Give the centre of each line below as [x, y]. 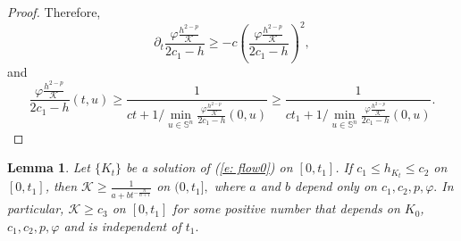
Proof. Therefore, [54, 12]
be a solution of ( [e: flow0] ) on [210, 167]
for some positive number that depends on [286, 208]
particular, [36, 208]
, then [61, 186]
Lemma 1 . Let [49, 167]
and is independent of [122, 225]
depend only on [335, 186]
